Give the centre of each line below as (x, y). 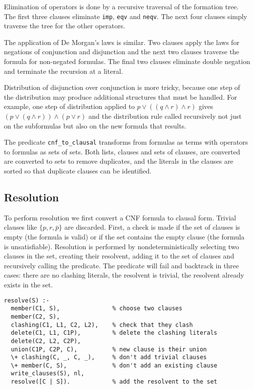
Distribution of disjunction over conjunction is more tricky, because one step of (122, 87)
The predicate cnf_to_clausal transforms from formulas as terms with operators (126, 142)
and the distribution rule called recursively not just (165, 116)
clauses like (21, 227)
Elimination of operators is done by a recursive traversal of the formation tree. (121, 6)
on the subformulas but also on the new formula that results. (95, 125)
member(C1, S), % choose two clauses (97, 309)
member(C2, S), (35, 316)
